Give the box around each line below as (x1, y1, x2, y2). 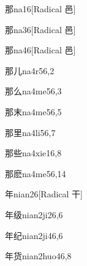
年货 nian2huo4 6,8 (5, 249, 72, 262)
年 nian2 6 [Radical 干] (5, 188, 83, 200)
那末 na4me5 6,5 (5, 105, 62, 118)
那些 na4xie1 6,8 (5, 146, 62, 159)
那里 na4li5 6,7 (5, 126, 56, 139)
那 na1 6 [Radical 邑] (5, 2, 76, 15)
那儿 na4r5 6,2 (5, 64, 55, 77)
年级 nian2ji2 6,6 (5, 208, 63, 221)
